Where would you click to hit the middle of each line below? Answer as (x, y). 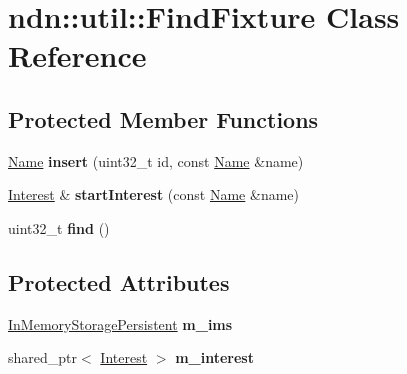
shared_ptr (43, 357)
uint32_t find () (59, 227)
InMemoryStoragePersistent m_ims (120, 323)
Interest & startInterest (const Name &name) (153, 194)
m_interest (214, 357)
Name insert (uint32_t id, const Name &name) (156, 160)
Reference (77, 55)
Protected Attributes (119, 281)
